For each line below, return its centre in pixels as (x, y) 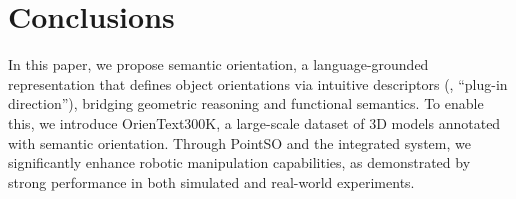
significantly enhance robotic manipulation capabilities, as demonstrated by (239, 162)
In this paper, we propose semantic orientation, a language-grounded (218, 64)
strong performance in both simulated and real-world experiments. (211, 181)
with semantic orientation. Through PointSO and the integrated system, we (239, 142)
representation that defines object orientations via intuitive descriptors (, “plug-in (258, 83)
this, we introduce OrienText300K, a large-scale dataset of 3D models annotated (254, 122)
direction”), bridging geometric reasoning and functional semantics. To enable (246, 103)
